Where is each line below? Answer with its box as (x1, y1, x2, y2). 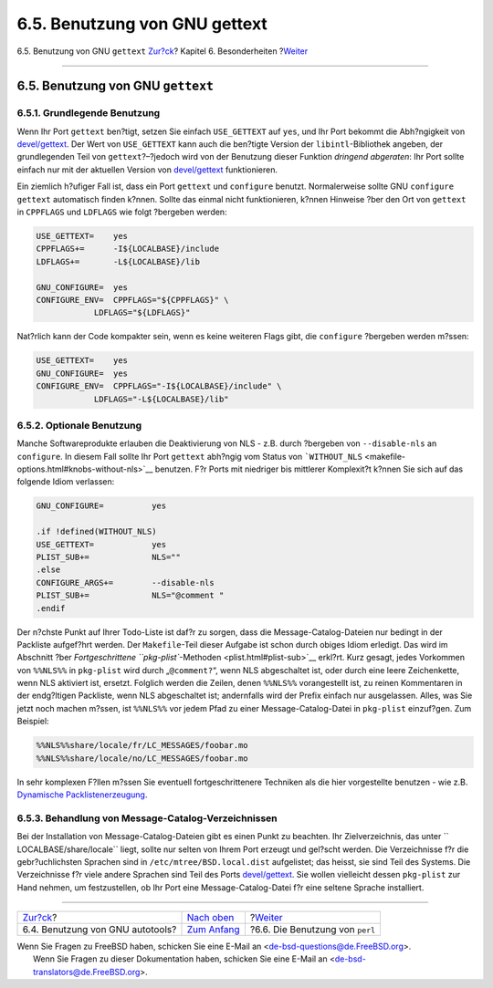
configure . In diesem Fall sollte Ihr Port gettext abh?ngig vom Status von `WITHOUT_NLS (16, 451, 362, 462)
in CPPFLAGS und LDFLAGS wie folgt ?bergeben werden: (16, 206, 227, 218)
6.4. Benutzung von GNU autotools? (22, 923, 177, 936)
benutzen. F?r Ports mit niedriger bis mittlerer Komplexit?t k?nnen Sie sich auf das (154, 463, 464, 474)
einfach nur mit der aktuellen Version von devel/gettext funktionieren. (16, 164, 278, 175)
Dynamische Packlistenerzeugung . (16, 789, 148, 800)
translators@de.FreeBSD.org (33, 966, 141, 977)
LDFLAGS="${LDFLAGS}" (93, 307, 191, 318)
